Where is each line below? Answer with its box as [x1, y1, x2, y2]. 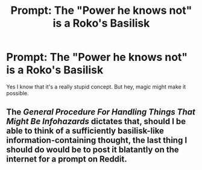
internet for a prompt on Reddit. [6, 154, 128, 165]
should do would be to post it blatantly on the [6, 145, 179, 155]
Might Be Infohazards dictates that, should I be [6, 116, 186, 127]
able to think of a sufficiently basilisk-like [6, 126, 165, 136]
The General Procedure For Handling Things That [6, 107, 196, 118]
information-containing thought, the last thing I [6, 135, 188, 145]
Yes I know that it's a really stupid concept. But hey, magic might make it [6, 83, 186, 90]
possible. [6, 89, 29, 96]
